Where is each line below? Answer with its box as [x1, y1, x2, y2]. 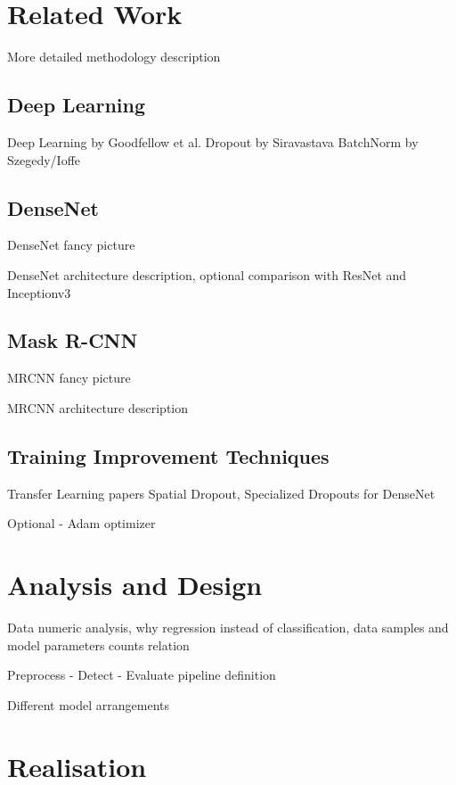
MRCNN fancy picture [7, 368, 131, 387]
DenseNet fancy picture [7, 235, 135, 254]
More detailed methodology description [7, 47, 221, 66]
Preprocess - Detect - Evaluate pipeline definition [7, 665, 276, 684]
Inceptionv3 [7, 283, 71, 302]
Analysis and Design [7, 566, 263, 603]
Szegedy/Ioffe [7, 150, 81, 169]
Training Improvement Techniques [7, 442, 330, 469]
